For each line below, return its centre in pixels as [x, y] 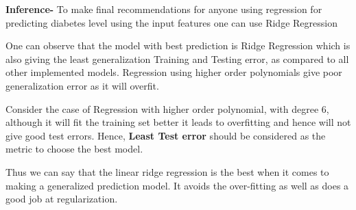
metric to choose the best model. [74, 149]
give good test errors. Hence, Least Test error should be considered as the [166, 135]
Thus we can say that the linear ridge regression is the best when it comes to [167, 171]
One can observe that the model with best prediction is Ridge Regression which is [178, 45]
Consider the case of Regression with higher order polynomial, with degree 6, [167, 108]
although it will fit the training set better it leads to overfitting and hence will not [178, 122]
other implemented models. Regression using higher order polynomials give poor [174, 72]
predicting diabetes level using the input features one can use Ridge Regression [171, 22]
